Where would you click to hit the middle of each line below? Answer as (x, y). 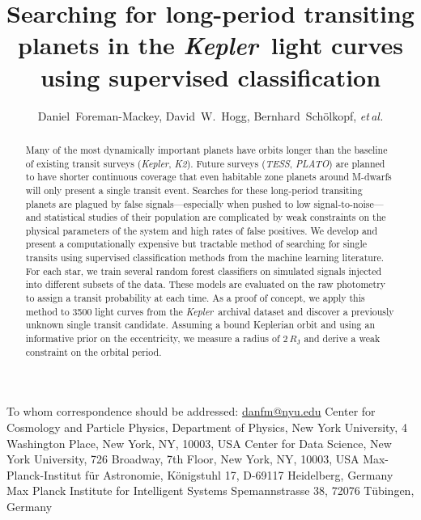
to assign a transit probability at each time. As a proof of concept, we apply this (195, 298)
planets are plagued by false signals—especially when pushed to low (168, 203)
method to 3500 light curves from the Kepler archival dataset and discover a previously (210, 311)
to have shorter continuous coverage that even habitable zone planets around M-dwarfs (208, 177)
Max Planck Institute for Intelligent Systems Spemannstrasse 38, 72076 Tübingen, (210, 490)
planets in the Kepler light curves (210, 45)
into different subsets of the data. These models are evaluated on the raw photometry (206, 284)
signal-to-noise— (349, 203)
